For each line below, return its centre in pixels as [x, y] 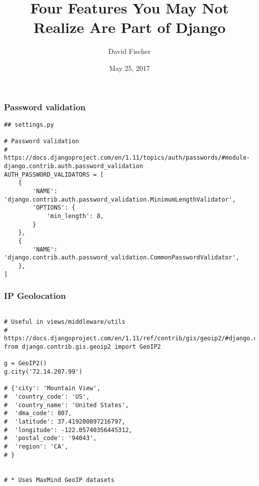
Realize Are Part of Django [129, 27]
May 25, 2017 [129, 68]
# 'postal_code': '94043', [51, 438]
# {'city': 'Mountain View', [52, 388]
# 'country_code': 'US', [47, 397]
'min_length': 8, [75, 216]
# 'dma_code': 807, [38, 413]
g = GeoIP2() [25, 364]
